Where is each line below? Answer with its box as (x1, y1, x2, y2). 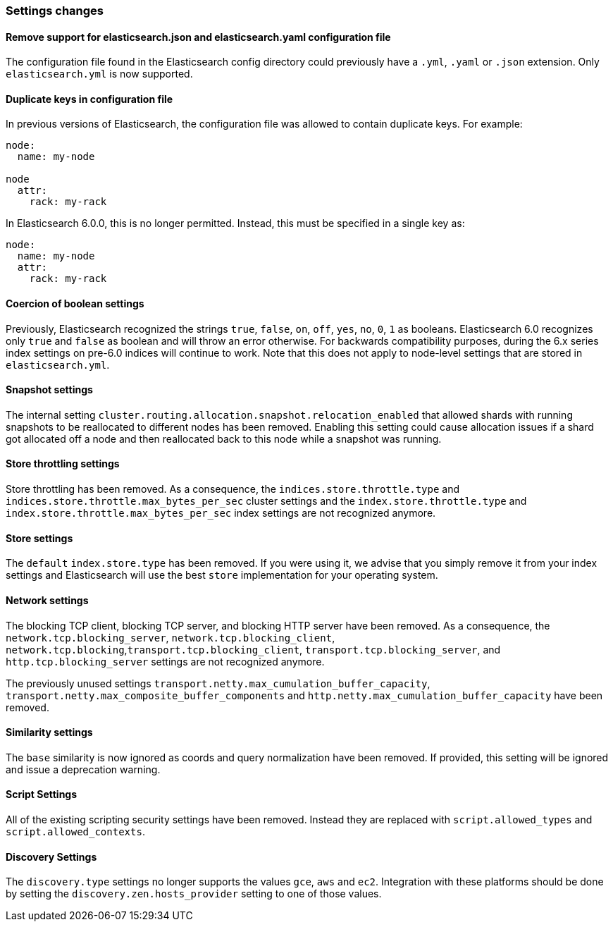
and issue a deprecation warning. (6, 763, 161, 775)
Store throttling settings (6, 458, 120, 470)
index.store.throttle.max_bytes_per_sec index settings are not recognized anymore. (6, 507, 436, 520)
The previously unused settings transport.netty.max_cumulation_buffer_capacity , (6, 677, 431, 689)
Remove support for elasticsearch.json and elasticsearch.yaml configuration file (6, 30, 391, 43)
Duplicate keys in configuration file (6, 92, 173, 105)
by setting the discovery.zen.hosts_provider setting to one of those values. (6, 888, 382, 900)
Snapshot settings (6, 383, 93, 396)
